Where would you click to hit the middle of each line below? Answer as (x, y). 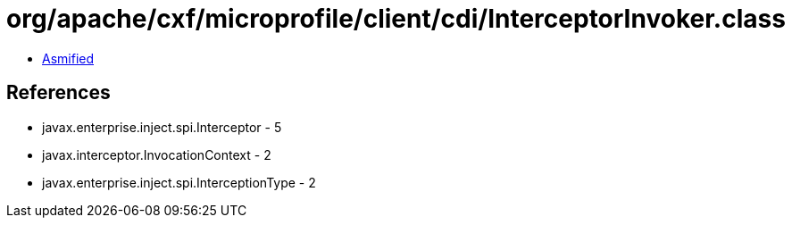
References (58, 93)
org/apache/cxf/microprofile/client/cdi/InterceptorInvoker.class (396, 19)
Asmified (68, 58)
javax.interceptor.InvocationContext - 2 (157, 154)
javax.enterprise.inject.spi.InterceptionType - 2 (179, 182)
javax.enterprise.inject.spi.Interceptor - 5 (162, 127)
